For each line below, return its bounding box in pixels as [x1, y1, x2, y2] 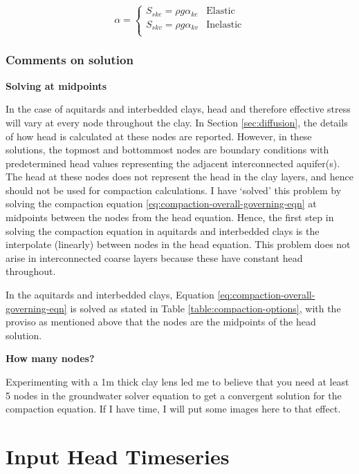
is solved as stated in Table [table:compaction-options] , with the [70, 301, 341, 315]
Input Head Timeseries [6, 442, 230, 470]
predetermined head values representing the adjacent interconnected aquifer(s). [6, 155, 340, 170]
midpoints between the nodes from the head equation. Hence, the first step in [6, 210, 334, 225]
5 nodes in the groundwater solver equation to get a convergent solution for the [6, 388, 342, 402]
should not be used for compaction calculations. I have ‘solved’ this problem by [6, 182, 342, 197]
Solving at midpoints [6, 78, 107, 93]
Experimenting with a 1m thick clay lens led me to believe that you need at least [6, 375, 349, 388]
